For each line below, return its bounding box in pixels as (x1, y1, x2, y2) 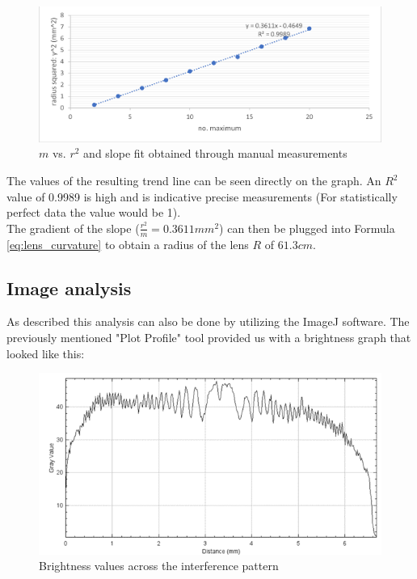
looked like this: (6, 344, 85, 361)
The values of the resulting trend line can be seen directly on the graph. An (6, 172, 381, 189)
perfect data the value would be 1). (6, 204, 181, 221)
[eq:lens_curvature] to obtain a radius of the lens (6, 235, 249, 252)
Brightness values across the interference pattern (39, 557, 279, 574)
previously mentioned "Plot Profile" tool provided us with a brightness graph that (6, 329, 411, 346)
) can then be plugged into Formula (219, 219, 395, 236)
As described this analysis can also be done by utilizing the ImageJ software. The (6, 313, 410, 330)
